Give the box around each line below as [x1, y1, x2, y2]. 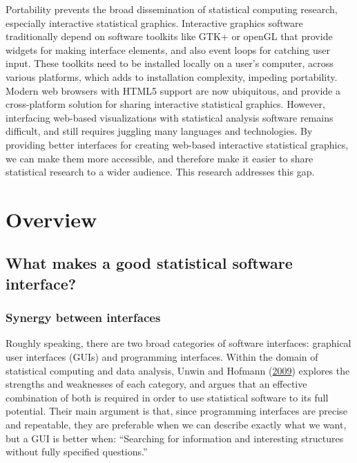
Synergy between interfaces [6, 309, 161, 326]
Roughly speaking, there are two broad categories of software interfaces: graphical [6, 336, 351, 350]
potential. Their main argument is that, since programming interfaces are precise [6, 404, 347, 418]
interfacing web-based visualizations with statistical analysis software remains [6, 110, 334, 124]
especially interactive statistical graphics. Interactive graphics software [6, 15, 303, 30]
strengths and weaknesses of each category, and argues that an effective [6, 377, 307, 391]
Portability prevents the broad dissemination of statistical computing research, [6, 2, 338, 16]
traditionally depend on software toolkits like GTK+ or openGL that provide [6, 29, 333, 44]
